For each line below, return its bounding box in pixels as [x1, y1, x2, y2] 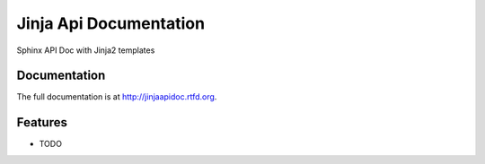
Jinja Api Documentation [16, 13, 206, 33]
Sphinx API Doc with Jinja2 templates [16, 45, 155, 56]
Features [16, 115, 67, 130]
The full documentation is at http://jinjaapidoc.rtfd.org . [16, 91, 217, 102]
